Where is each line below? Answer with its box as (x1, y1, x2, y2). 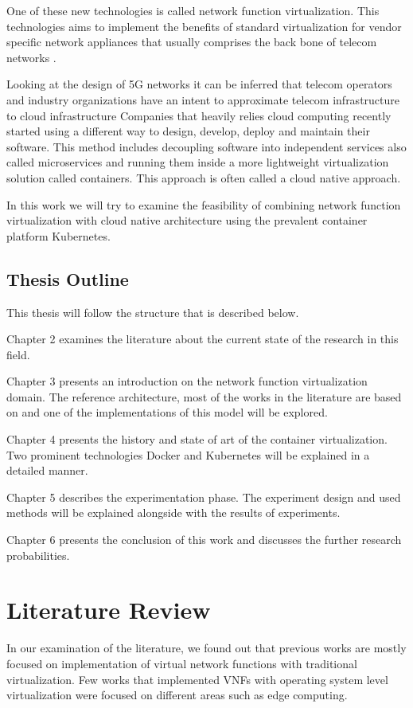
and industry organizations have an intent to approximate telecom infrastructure (6, 91, 400, 108)
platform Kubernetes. (6, 227, 111, 244)
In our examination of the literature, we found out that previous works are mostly (6, 640, 407, 656)
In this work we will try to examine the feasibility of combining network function (6, 196, 401, 213)
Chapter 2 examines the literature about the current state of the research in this (6, 331, 399, 347)
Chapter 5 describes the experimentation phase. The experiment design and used (6, 488, 401, 505)
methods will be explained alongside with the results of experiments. (6, 504, 341, 521)
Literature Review (6, 593, 211, 626)
